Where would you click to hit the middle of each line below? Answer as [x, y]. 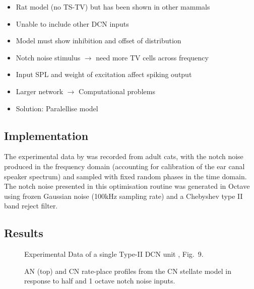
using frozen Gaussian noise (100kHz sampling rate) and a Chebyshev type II [123, 196]
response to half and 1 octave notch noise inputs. [100, 281]
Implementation [46, 135]
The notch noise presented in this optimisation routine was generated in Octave [127, 186]
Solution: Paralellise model [57, 108]
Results [24, 233]
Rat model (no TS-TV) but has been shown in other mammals [113, 7]
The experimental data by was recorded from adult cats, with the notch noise [124, 156]
